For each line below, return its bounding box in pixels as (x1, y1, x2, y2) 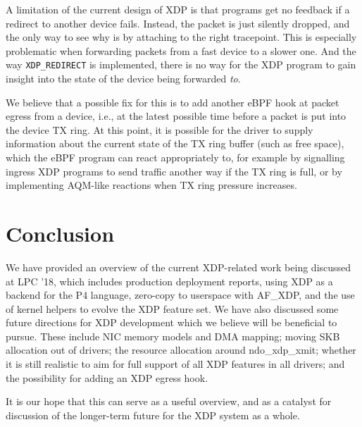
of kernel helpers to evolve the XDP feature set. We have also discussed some (6, 301, 339, 316)
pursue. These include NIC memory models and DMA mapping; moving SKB (6, 328, 340, 343)
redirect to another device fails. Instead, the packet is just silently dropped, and (6, 16, 350, 30)
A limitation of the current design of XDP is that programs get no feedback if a (6, 2, 350, 16)
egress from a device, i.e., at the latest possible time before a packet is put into (6, 109, 347, 123)
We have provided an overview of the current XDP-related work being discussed (6, 259, 351, 274)
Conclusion (6, 218, 115, 247)
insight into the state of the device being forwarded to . (6, 71, 241, 86)
